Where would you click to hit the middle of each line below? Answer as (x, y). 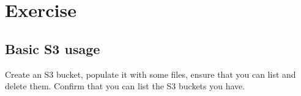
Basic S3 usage (53, 48)
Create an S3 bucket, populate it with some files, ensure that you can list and (150, 74)
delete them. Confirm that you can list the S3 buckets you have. (125, 86)
